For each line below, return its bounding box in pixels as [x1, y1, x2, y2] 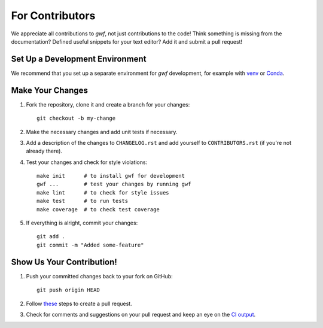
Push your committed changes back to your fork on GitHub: [26, 272, 173, 280]
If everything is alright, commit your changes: [26, 219, 138, 227]
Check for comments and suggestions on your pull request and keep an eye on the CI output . [26, 311, 256, 318]
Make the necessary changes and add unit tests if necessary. [26, 128, 178, 135]
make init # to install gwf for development [36, 172, 185, 180]
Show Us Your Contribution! [11, 257, 118, 267]
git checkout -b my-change [36, 115, 116, 122]
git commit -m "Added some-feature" [36, 241, 144, 248]
